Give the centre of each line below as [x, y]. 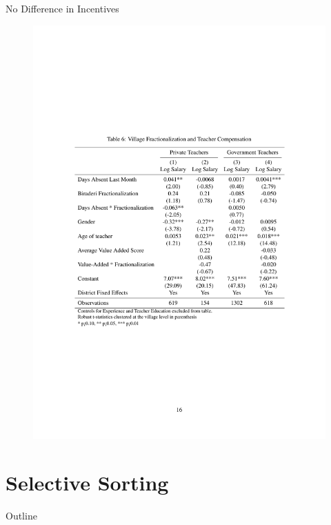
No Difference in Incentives [62, 8]
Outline [21, 515]
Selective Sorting [87, 483]
